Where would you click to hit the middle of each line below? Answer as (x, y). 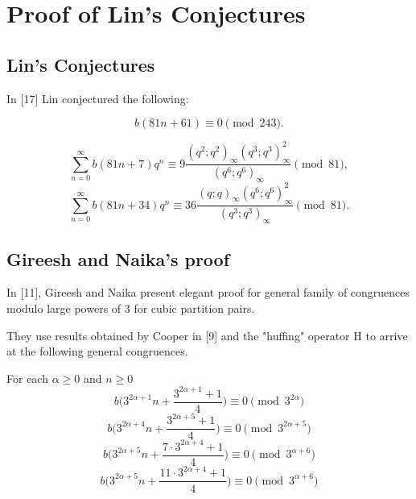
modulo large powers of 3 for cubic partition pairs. (131, 308)
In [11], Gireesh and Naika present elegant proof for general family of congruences (208, 292)
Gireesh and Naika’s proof (118, 258)
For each (27, 378)
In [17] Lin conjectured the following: (98, 98)
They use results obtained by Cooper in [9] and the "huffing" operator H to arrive (207, 335)
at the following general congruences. (97, 351)
